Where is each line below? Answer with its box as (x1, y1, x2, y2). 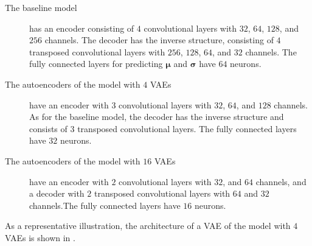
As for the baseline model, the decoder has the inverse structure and (29, 110, 284, 123)
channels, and (255, 175, 307, 188)
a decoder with (29, 187, 85, 200)
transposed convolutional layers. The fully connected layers (77, 122, 297, 135)
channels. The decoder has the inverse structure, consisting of (44, 33, 274, 46)
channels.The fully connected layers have (29, 199, 181, 211)
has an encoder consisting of (29, 21, 134, 34)
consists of (29, 122, 68, 135)
